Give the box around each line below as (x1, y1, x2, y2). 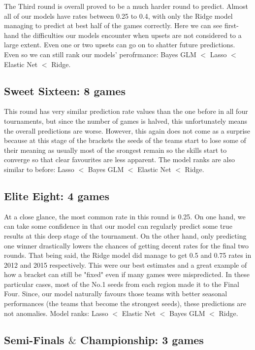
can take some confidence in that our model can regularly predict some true (4, 221, 232, 231)
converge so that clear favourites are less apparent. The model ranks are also (4, 154, 235, 165)
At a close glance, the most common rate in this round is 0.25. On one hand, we (4, 211, 246, 221)
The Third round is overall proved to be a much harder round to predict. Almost (4, 1, 248, 11)
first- (224, 20, 239, 31)
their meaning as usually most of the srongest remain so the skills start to (4, 144, 227, 155)
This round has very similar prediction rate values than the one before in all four (4, 106, 248, 116)
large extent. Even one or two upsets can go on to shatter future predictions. (4, 39, 235, 50)
